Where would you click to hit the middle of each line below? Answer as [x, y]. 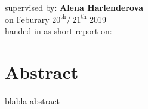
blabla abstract [32, 101]
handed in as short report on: [58, 31]
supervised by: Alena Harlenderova [74, 7]
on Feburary [27, 19]
